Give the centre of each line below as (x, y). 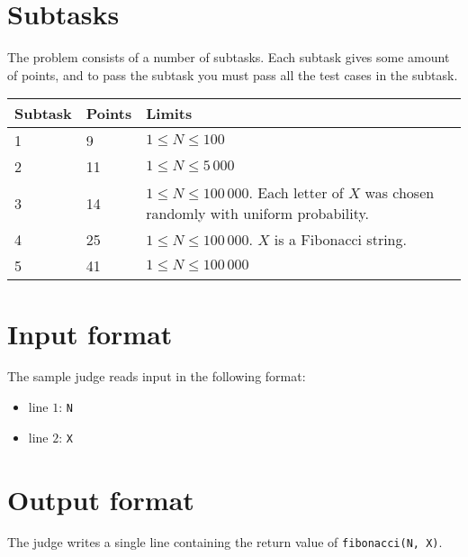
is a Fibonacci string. (340, 240)
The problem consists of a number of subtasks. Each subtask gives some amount (229, 57)
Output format (101, 499)
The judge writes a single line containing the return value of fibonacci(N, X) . (225, 542)
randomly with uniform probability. (258, 214)
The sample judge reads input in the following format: (157, 376)
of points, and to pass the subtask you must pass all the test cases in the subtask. (233, 74)
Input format (90, 333)
